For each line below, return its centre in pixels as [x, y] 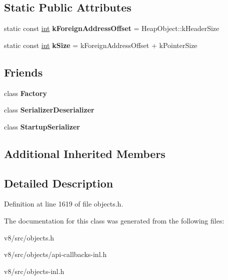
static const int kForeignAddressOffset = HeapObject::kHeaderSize [112, 28]
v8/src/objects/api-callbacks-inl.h [55, 254]
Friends [23, 72]
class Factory [26, 93]
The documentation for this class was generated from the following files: [114, 220]
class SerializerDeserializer [49, 110]
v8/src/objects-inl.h [34, 271]
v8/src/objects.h [29, 237]
